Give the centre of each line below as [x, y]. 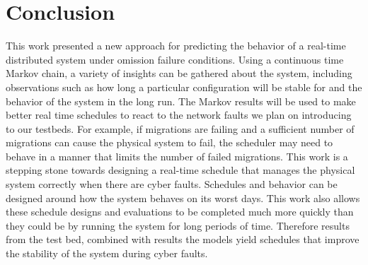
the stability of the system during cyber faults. [107, 253]
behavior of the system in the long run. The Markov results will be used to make [181, 101]
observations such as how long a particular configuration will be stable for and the [184, 87]
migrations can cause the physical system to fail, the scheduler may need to [169, 142]
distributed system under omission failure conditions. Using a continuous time [175, 59]
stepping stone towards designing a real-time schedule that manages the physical [180, 170]
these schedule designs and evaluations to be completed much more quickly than [180, 212]
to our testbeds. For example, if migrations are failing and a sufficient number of [180, 128]
